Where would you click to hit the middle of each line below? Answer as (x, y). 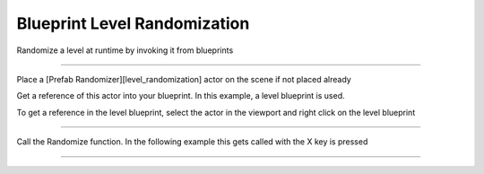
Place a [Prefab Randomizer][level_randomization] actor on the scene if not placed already (184, 79)
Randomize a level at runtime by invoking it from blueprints (125, 50)
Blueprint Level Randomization (133, 23)
